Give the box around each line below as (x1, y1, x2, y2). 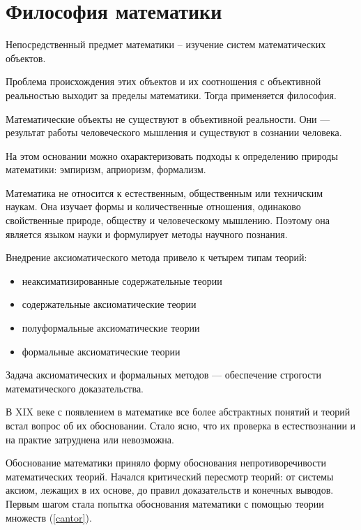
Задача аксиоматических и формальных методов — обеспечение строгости (6, 367, 321, 382)
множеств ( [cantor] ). (6, 510, 92, 524)
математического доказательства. (6, 381, 144, 395)
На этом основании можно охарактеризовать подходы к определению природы (6, 148, 338, 163)
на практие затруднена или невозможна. (6, 432, 174, 446)
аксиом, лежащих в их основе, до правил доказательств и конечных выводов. (6, 483, 334, 497)
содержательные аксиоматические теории (22, 297, 197, 311)
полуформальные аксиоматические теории (22, 321, 200, 335)
